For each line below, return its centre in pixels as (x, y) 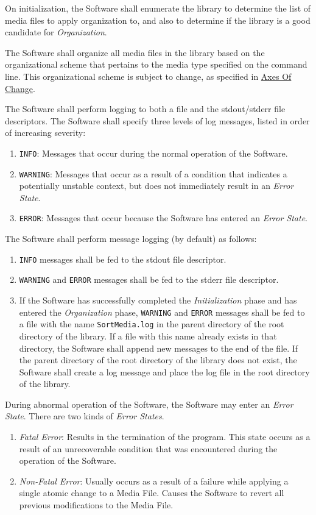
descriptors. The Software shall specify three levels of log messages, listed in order (157, 120)
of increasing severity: (45, 133)
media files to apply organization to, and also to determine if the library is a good (158, 20)
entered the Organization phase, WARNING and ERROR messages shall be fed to (162, 312)
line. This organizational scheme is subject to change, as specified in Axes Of (148, 76)
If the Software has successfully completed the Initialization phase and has (158, 300)
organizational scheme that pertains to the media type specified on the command (156, 64)
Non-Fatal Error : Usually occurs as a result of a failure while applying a (154, 481)
